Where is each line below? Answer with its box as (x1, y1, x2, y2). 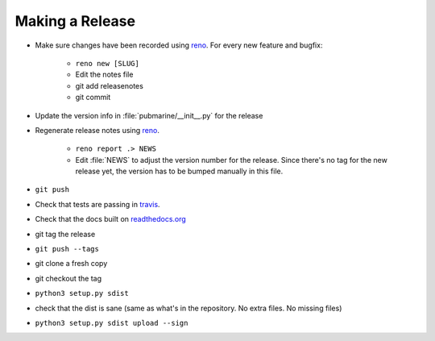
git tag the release (35, 229, 96, 239)
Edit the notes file (75, 69, 134, 80)
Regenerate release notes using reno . (35, 125, 160, 135)
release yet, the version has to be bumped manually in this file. (75, 166, 284, 177)
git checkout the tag (35, 273, 102, 283)
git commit (75, 93, 111, 102)
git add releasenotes (75, 81, 144, 90)
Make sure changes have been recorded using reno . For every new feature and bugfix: (35, 40, 323, 50)
